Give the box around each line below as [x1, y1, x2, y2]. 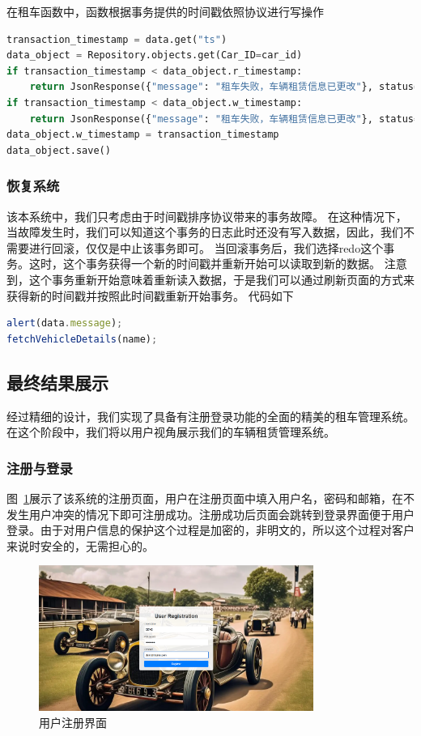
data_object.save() [6, 144, 111, 156]
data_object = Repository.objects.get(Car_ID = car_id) [6, 49, 303, 62]
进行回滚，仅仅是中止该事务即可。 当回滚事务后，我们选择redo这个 [28, 239, 384, 256]
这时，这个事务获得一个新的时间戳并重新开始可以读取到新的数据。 [28, 255, 381, 272]
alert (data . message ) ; [6, 317, 123, 330]
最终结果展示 [6, 369, 108, 394]
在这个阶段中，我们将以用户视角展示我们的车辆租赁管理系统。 [6, 423, 335, 440]
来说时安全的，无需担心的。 [6, 537, 154, 554]
